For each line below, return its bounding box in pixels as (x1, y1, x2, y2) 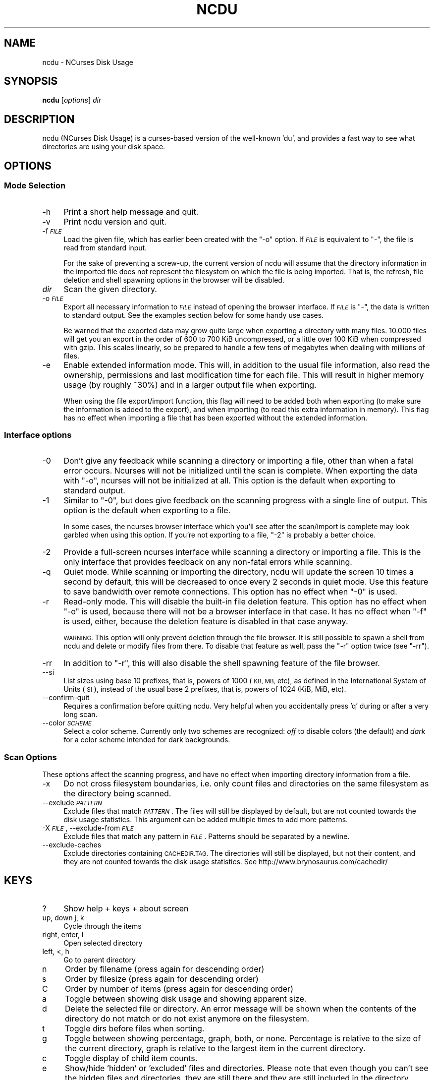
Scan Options (4, 752, 57, 762)
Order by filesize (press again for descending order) (64, 973, 259, 984)
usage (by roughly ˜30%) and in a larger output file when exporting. (63, 379, 317, 390)
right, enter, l (42, 930, 84, 939)
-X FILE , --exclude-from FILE (42, 824, 134, 832)
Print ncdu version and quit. (63, 216, 166, 227)
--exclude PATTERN (42, 798, 102, 807)
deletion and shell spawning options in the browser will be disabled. (63, 275, 284, 284)
